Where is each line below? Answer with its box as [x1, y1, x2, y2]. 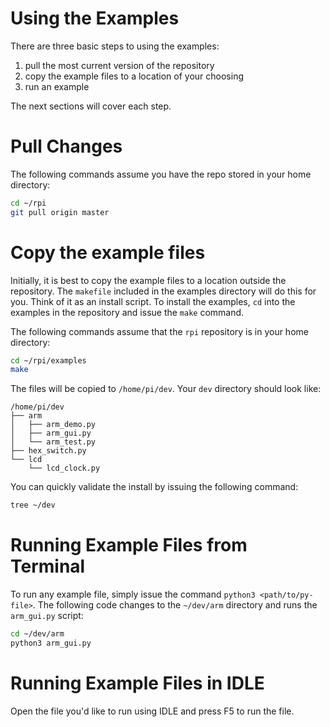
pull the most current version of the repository [24, 59, 215, 71]
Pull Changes [10, 135, 123, 158]
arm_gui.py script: [10, 610, 84, 622]
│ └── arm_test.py [10, 437, 97, 447]
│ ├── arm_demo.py [10, 420, 97, 430]
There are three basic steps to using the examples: [10, 40, 220, 52]
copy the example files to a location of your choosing [24, 70, 245, 82]
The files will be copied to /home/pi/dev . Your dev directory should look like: [10, 383, 322, 395]
